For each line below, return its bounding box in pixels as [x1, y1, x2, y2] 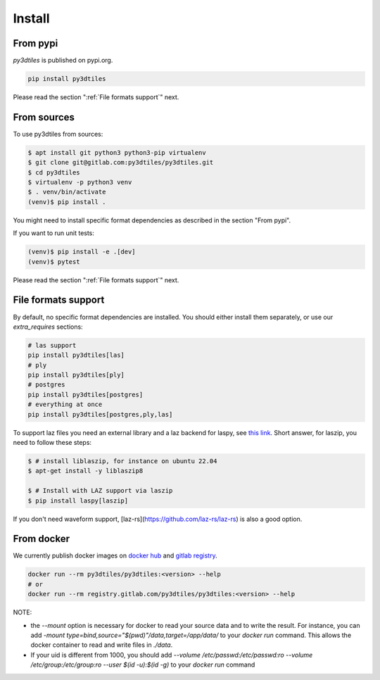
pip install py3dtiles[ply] [27, 371, 125, 379]
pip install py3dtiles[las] [27, 351, 125, 359]
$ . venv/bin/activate [27, 188, 106, 196]
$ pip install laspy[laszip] [27, 496, 129, 505]
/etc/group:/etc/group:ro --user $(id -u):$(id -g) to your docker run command [30, 660, 255, 669]
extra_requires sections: [13, 322, 84, 331]
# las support [27, 341, 77, 349]
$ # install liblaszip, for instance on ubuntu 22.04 [27, 457, 217, 465]
